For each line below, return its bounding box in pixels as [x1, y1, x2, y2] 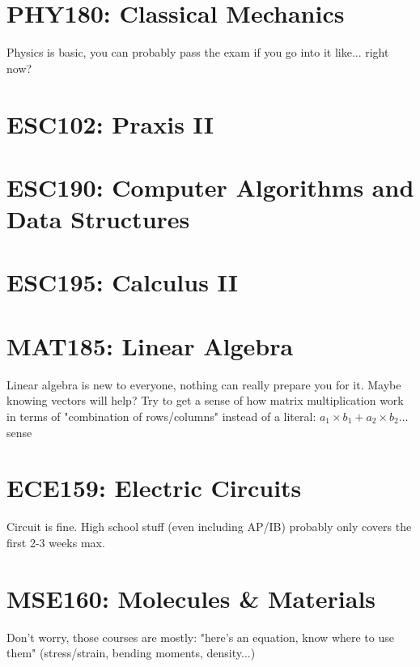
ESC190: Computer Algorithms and [6, 170, 414, 203]
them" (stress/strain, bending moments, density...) [6, 644, 256, 661]
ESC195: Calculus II [6, 266, 238, 299]
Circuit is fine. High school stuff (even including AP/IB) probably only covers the [6, 518, 412, 535]
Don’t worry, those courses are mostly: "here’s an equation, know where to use [6, 628, 394, 645]
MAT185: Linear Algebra [6, 329, 294, 362]
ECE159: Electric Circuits [6, 471, 302, 504]
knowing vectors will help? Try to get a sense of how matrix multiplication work [6, 392, 404, 409]
